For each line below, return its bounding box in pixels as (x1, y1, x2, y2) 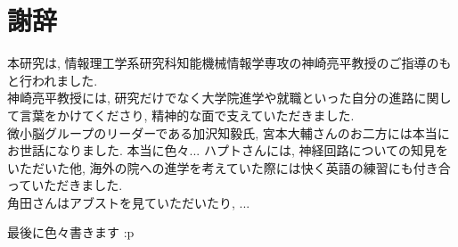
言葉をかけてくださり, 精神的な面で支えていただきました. (19, 105, 355, 124)
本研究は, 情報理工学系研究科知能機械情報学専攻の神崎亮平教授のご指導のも (7, 54, 452, 72)
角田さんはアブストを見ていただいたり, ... (7, 193, 250, 211)
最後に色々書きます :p (7, 223, 135, 242)
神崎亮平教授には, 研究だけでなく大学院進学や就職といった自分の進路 (7, 88, 414, 107)
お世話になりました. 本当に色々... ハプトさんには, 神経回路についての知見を (7, 141, 449, 160)
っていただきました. (7, 176, 123, 194)
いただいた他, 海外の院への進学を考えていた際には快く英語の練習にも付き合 (7, 158, 451, 177)
